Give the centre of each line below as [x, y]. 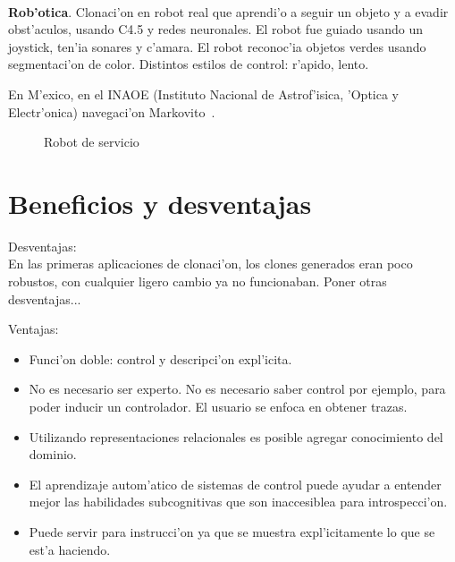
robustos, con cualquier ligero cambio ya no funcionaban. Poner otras [198, 281]
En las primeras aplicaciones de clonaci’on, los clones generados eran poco [211, 264]
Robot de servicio [92, 142]
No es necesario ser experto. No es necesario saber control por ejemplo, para [237, 389]
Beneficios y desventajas [160, 203]
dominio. [53, 454]
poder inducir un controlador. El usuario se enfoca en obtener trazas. [218, 407]
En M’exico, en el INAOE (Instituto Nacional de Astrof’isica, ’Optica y [204, 94]
